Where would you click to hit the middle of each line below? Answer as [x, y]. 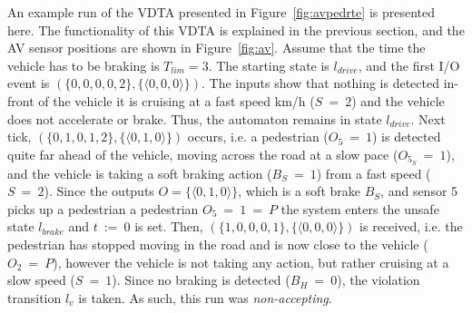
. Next [428, 118]
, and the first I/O [409, 65]
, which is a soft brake [299, 191]
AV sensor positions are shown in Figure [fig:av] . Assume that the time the [216, 48]
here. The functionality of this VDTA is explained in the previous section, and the [236, 29]
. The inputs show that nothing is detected [320, 83]
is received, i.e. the [411, 226]
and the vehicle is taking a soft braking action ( [140, 173]
